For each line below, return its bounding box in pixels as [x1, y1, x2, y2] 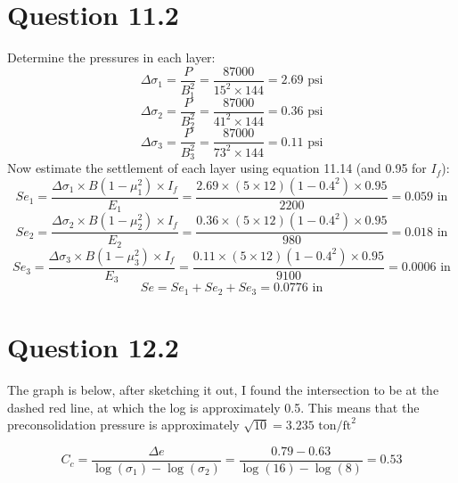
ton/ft [318, 420, 352, 433]
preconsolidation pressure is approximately [7, 415, 240, 434]
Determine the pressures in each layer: [7, 48, 216, 67]
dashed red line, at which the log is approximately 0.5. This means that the [7, 397, 420, 416]
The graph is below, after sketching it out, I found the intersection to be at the [7, 380, 439, 398]
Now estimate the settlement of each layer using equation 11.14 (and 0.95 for [7, 159, 427, 177]
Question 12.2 [7, 328, 179, 364]
